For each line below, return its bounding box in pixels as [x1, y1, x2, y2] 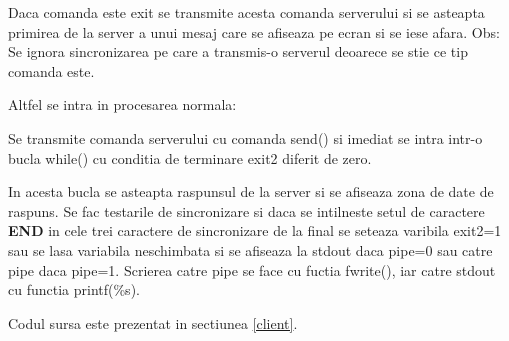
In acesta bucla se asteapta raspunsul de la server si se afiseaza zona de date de [8, 181, 494, 202]
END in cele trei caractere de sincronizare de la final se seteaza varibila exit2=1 [8, 220, 502, 241]
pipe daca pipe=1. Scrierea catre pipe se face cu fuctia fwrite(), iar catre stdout [8, 259, 496, 280]
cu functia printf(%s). [8, 279, 140, 300]
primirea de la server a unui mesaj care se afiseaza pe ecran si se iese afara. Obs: [8, 21, 500, 42]
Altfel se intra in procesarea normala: [8, 94, 237, 115]
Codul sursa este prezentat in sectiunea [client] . [8, 312, 298, 333]
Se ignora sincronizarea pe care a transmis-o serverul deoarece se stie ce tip [8, 41, 468, 62]
